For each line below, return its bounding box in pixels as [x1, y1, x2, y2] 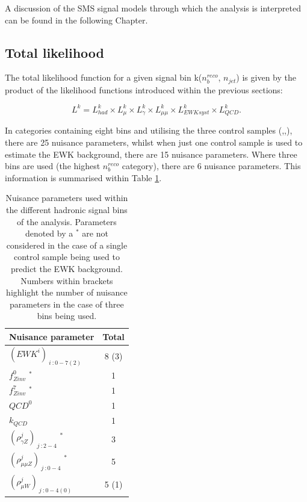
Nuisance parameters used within [5, 191, 128, 204]
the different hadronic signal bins [6, 203, 128, 215]
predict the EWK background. [10, 262, 123, 274]
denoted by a [25, 227, 73, 240]
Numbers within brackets [20, 274, 113, 287]
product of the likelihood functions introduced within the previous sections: [5, 83, 283, 96]
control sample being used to [13, 250, 120, 263]
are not [82, 227, 108, 240]
